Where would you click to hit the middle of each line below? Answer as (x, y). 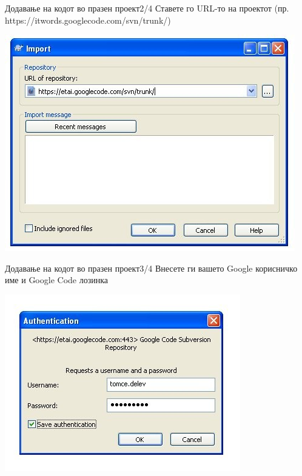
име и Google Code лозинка (56, 280)
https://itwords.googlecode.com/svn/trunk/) (88, 20)
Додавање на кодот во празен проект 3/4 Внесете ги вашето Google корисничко (151, 268)
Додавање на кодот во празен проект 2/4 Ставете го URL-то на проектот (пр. (147, 8)
